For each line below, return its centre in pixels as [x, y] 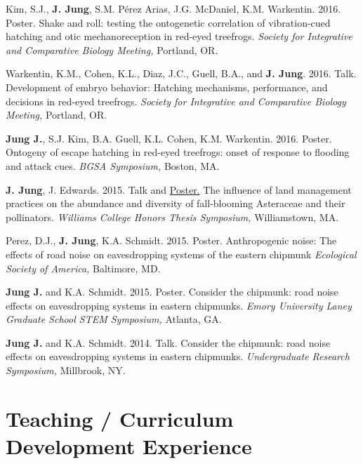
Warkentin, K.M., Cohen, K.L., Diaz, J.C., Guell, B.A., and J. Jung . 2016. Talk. [181, 73]
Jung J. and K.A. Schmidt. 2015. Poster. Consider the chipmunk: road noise [172, 292]
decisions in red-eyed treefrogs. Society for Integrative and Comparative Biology [176, 101]
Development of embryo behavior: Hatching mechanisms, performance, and [167, 87]
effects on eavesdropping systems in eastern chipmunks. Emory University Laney [179, 305]
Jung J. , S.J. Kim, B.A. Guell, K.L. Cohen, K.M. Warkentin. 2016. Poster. [169, 138]
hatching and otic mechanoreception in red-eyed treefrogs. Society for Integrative [179, 36]
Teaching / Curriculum [120, 418]
